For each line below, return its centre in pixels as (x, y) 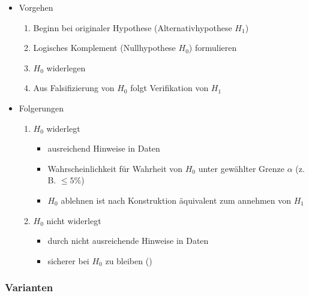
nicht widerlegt (74, 220)
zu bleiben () (129, 260)
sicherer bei (68, 260)
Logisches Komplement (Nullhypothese (104, 48)
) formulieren (213, 48)
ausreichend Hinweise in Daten (104, 148)
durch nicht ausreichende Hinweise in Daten (128, 241)
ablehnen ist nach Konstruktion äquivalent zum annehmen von (176, 200)
